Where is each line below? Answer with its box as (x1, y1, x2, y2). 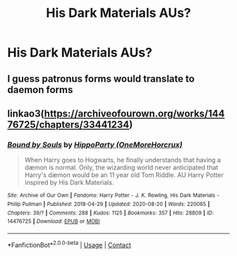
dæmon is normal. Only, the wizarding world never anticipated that (24, 164, 219, 172)
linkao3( (7, 107, 44, 119)
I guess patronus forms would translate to (7, 73, 195, 85)
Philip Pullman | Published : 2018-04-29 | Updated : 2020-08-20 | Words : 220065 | (7, 200, 210, 207)
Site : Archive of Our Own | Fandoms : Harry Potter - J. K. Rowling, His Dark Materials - (7, 192, 220, 199)
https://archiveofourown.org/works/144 (44, 107, 225, 119)
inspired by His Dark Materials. (24, 178, 114, 187)
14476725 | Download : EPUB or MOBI (7, 218, 100, 225)
